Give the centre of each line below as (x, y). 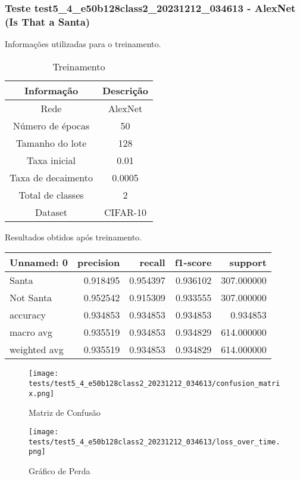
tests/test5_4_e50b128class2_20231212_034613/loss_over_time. (154, 442)
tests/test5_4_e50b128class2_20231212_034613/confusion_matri (154, 383)
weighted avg (37, 350)
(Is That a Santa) (48, 21)
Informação (51, 90)
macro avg (31, 332)
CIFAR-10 (125, 212)
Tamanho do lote (51, 143)
